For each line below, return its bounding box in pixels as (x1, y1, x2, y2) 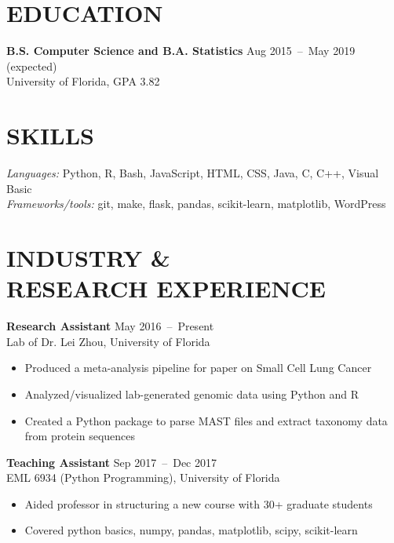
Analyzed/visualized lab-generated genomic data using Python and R (24, 385, 359, 402)
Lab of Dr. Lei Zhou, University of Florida (6, 333, 210, 349)
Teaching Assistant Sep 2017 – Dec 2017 (6, 454, 217, 470)
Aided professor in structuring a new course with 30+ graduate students (24, 495, 373, 512)
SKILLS (6, 119, 94, 151)
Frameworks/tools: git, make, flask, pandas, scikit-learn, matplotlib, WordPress (6, 195, 386, 212)
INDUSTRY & (6, 242, 170, 273)
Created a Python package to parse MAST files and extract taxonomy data (24, 412, 388, 428)
